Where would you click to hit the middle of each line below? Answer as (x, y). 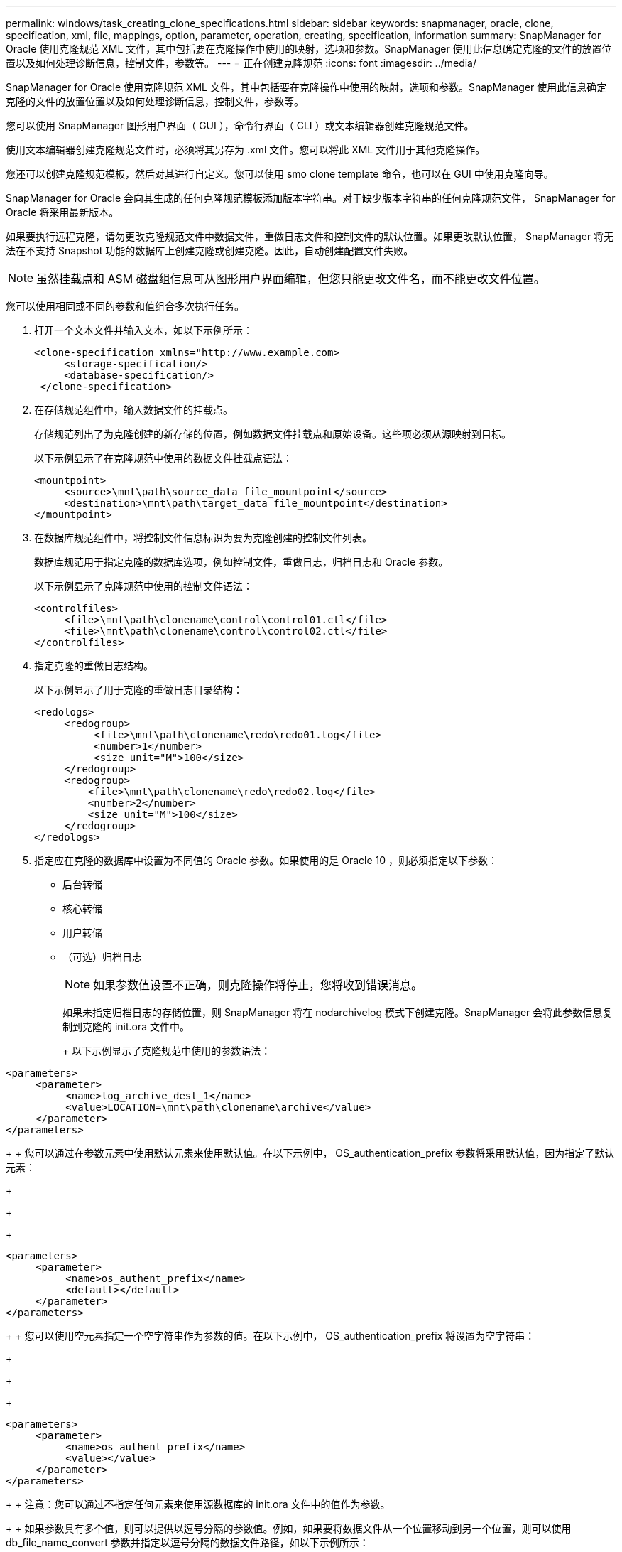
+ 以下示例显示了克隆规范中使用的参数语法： (167, 1051)
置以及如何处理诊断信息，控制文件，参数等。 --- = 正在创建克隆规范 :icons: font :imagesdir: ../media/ (241, 63)
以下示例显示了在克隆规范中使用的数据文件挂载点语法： (163, 458)
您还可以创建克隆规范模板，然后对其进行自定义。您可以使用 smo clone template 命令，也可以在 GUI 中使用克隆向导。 (280, 174)
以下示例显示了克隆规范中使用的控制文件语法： (143, 586)
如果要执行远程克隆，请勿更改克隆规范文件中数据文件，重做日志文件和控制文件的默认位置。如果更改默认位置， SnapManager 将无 (310, 236)
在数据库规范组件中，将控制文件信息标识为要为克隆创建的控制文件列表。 (203, 538)
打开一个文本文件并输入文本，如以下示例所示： (143, 330)
